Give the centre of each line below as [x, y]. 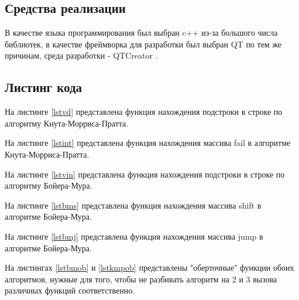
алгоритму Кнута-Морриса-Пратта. [67, 123]
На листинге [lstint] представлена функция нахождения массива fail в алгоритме [148, 143]
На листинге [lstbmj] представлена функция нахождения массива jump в [134, 236]
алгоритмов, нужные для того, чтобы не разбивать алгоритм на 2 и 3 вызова [141, 279]
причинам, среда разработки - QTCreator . [81, 55]
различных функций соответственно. [70, 290]
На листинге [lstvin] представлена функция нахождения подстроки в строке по [145, 174]
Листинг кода [44, 87]
